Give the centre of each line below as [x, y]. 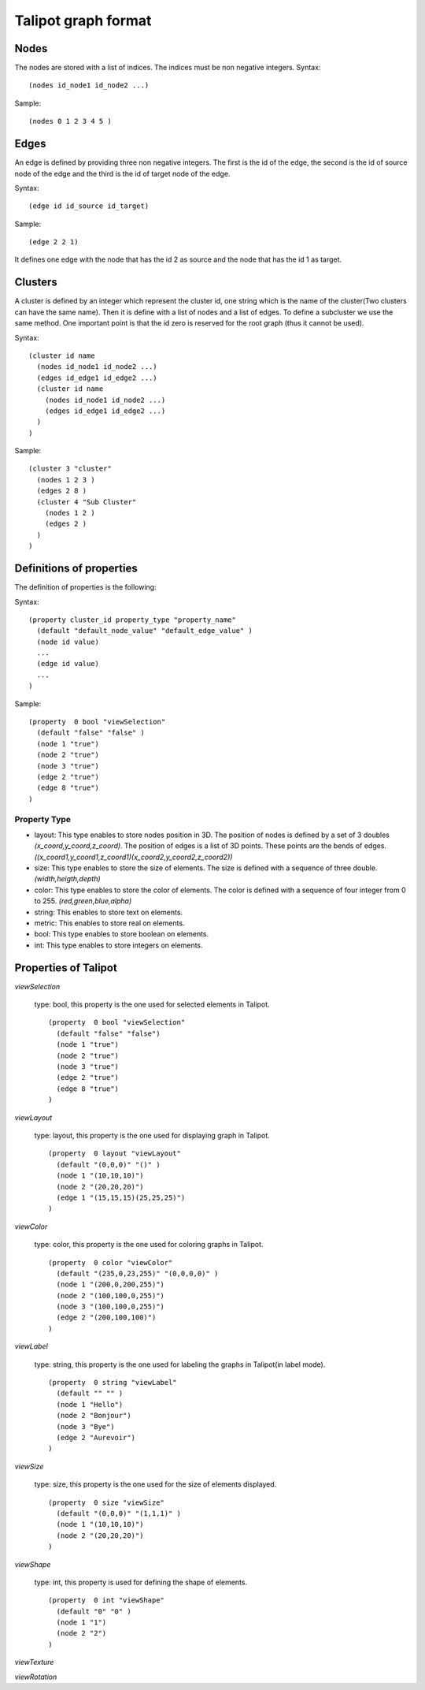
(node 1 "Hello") [90, 1404]
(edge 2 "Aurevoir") [96, 1437]
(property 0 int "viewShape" [107, 1601]
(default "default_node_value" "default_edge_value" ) [145, 631]
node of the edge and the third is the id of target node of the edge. [122, 173]
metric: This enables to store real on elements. [109, 923]
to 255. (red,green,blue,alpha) [83, 901]
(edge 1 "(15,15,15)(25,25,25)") [121, 1197]
